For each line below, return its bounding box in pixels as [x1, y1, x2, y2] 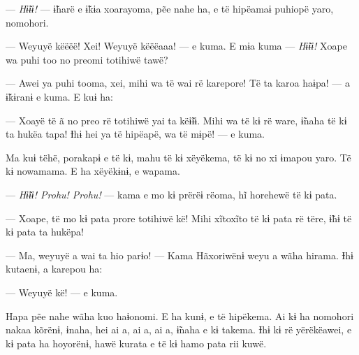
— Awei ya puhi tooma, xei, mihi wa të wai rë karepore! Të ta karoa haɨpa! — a [6, 75, 350, 90]
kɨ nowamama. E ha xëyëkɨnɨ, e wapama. [6, 164, 180, 178]
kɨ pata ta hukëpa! [6, 224, 85, 239]
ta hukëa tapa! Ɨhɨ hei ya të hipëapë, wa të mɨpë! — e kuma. [6, 126, 265, 141]
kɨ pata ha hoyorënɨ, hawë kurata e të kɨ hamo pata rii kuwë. [6, 335, 267, 350]
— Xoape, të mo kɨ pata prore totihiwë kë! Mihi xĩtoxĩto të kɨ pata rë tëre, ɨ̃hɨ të [6, 210, 352, 225]
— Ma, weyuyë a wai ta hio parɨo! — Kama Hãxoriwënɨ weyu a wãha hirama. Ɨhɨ [6, 247, 353, 262]
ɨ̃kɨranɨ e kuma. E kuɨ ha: [6, 89, 113, 103]
